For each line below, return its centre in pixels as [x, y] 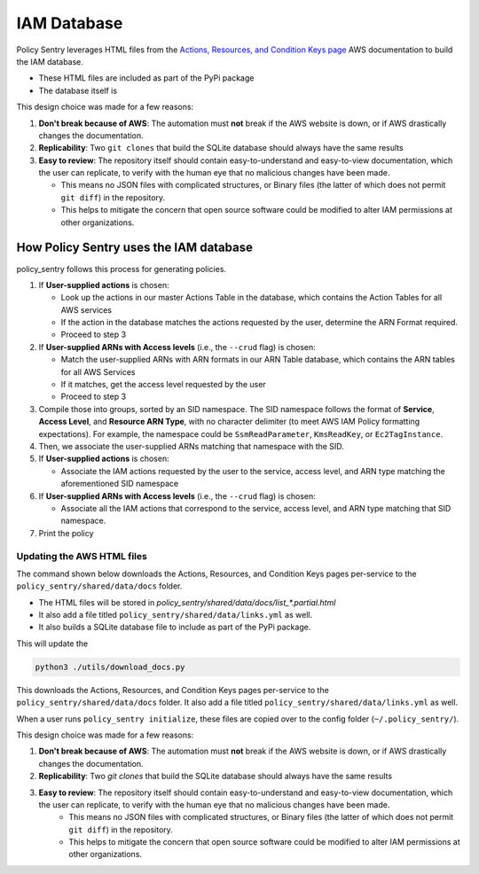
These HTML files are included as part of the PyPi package [146, 78]
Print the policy [66, 533]
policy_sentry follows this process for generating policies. [121, 269]
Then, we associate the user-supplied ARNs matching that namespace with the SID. [192, 446]
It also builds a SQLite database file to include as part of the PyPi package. [175, 627]
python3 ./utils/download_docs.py [110, 667]
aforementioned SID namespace [120, 484]
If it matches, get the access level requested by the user [163, 385]
